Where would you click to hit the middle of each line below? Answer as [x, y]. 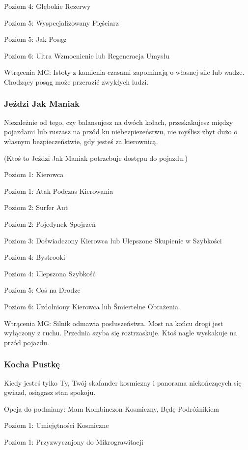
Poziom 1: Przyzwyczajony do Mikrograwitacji [74, 441]
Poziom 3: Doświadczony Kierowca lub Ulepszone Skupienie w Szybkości [113, 240]
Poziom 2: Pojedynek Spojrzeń [50, 224]
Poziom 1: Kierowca [34, 174]
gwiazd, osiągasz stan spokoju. [50, 392]
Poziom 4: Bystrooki [35, 257]
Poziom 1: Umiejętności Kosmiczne [56, 425]
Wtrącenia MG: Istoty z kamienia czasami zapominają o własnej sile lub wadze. [124, 72]
